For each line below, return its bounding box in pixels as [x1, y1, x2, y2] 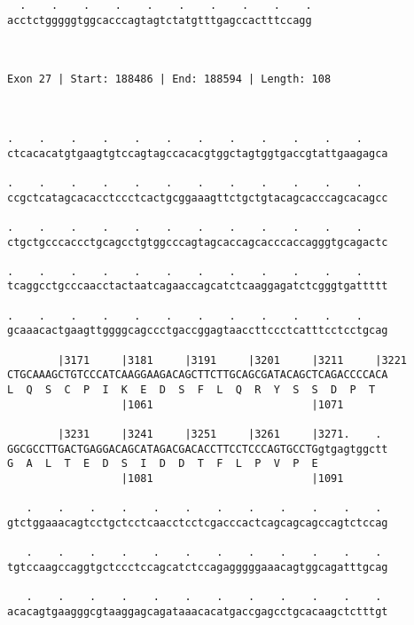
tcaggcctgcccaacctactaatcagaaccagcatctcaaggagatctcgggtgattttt [7, 280, 388, 293]
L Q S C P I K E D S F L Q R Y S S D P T [7, 384, 376, 397]
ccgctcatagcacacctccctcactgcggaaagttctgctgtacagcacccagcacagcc [7, 191, 388, 204]
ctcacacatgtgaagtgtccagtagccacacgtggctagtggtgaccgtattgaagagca [7, 146, 388, 160]
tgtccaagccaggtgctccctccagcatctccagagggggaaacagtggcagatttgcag [7, 560, 388, 574]
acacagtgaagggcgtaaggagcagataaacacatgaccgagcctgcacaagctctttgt [7, 605, 388, 618]
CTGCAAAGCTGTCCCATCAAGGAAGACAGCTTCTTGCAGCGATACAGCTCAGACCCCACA [7, 368, 388, 382]
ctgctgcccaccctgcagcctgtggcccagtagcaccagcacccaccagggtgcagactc [7, 235, 388, 249]
